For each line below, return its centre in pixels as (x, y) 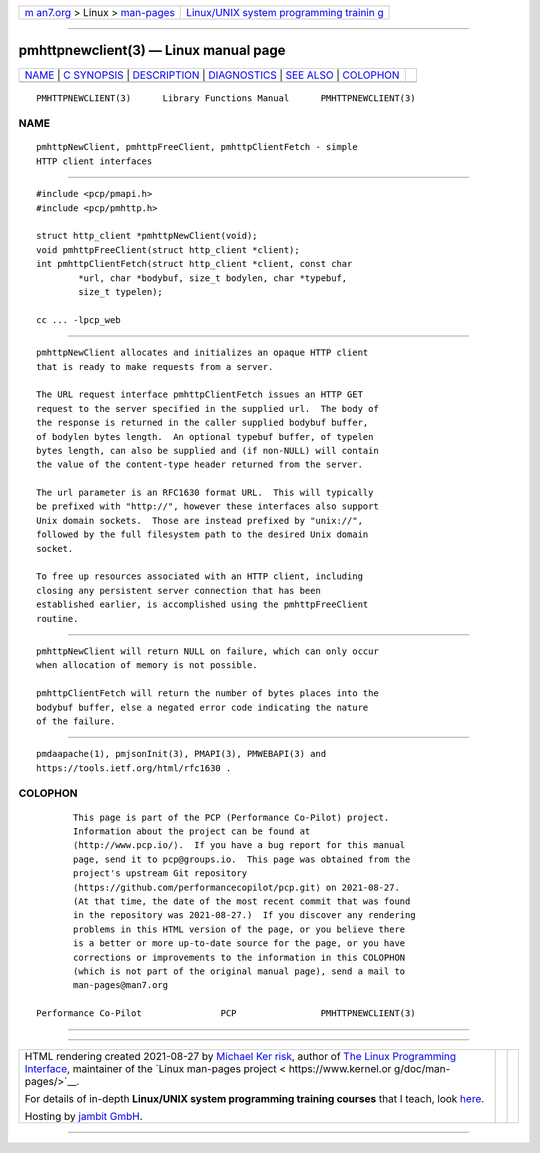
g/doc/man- (422, 1068)
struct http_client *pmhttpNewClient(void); (147, 236)
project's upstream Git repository (160, 873)
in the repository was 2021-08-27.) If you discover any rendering (244, 915)
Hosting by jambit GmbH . (84, 1116)
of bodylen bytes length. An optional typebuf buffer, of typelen (205, 436)
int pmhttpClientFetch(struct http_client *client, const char (194, 264)
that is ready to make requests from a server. (155, 366)
